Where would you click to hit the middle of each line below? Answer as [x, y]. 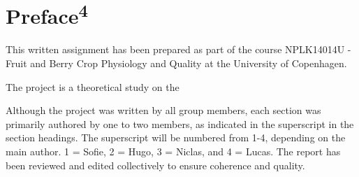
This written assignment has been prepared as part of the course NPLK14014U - [178, 49]
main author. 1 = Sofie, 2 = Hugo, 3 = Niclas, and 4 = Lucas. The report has [173, 151]
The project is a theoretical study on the [93, 86]
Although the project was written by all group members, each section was [163, 110]
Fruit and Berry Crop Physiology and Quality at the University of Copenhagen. [176, 63]
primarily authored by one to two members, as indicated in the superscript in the [180, 123]
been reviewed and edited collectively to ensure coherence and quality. [155, 165]
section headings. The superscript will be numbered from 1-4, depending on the [176, 137]
